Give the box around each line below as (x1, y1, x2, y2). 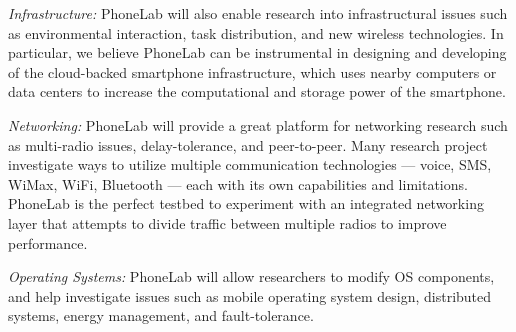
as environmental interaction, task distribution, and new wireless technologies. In (8, 22, 504, 43)
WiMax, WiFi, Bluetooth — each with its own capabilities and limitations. (8, 173, 468, 194)
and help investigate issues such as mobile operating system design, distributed (8, 285, 492, 306)
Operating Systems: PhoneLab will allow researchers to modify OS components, (8, 266, 495, 287)
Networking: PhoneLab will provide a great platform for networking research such (8, 114, 508, 135)
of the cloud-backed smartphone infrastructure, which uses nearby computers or (8, 61, 497, 82)
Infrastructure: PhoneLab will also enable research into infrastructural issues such (8, 3, 508, 23)
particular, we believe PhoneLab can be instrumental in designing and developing (8, 42, 507, 63)
